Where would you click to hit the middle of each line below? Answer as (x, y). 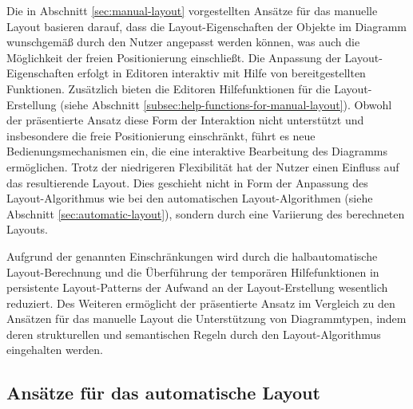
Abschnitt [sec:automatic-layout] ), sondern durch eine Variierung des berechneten (206, 213)
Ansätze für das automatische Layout (163, 393)
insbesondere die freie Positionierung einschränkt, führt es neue (161, 135)
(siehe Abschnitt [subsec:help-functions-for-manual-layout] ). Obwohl (226, 104)
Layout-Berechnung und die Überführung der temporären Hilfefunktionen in (193, 271)
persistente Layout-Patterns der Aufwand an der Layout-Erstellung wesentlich (197, 287)
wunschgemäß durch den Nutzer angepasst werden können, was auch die (183, 42)
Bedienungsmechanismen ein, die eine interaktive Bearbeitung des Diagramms (197, 151)
